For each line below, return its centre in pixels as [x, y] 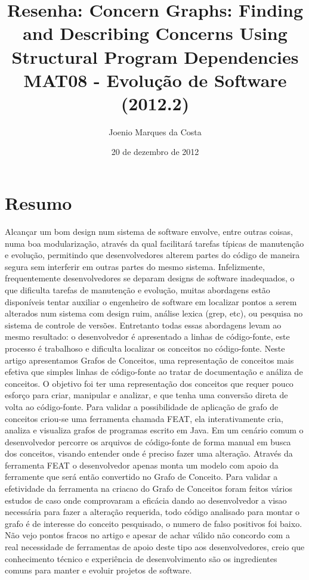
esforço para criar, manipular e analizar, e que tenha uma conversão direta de [146, 395]
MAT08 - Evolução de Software [155, 80]
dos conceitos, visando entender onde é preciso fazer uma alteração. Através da [149, 453]
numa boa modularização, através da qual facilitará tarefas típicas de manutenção [154, 243]
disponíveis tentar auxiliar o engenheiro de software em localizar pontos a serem [151, 301]
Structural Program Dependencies [155, 56]
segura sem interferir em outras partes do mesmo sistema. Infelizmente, [135, 266]
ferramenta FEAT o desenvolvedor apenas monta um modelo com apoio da [142, 465]
